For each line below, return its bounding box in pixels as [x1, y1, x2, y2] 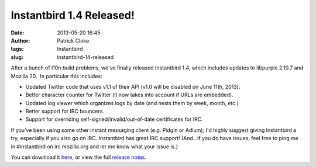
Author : [11, 37, 30, 44]
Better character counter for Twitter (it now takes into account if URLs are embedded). [25, 91, 233, 99]
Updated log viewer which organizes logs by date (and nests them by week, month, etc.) [25, 99, 239, 106]
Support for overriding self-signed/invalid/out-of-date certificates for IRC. [25, 116, 203, 123]
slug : [11, 53, 23, 61]
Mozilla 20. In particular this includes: [11, 72, 102, 79]
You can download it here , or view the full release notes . [11, 154, 146, 161]
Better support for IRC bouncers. [25, 108, 105, 115]
